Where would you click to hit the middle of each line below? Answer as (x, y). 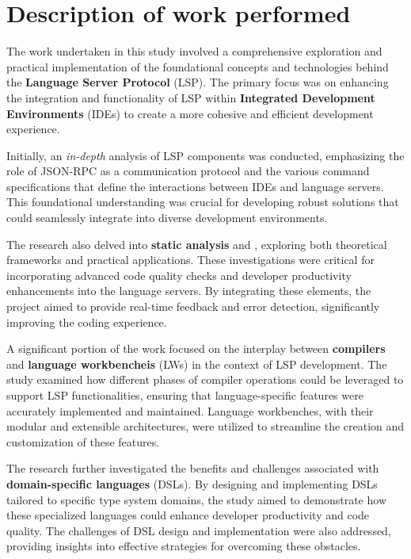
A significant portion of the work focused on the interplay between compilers (196, 348)
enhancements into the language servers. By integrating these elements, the (189, 291)
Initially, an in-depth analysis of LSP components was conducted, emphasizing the (205, 155)
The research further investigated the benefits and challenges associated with (193, 468)
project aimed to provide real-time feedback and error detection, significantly (193, 306)
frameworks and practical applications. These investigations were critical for (190, 260)
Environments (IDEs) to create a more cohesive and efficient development (190, 113)
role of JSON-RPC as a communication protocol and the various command (188, 171)
